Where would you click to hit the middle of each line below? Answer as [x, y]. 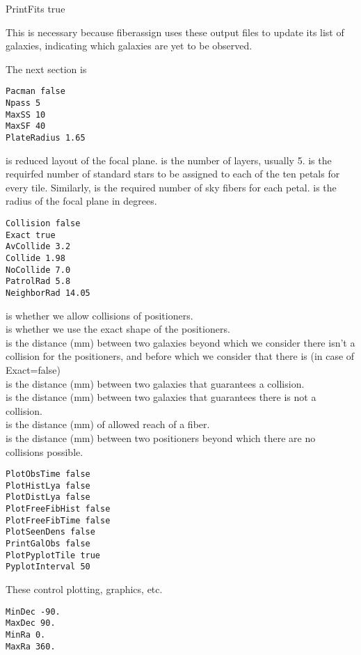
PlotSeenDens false [50, 532]
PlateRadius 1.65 [46, 138]
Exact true [31, 235]
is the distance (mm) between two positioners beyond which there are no [161, 437]
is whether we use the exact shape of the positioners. [118, 329]
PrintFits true [35, 8]
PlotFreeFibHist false [58, 509]
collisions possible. [45, 451]
